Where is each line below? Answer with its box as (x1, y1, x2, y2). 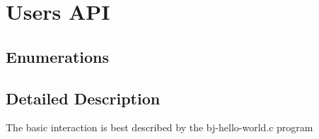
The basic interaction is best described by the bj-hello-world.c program (6, 120, 313, 135)
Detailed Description (6, 87, 161, 109)
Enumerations (6, 45, 110, 67)
